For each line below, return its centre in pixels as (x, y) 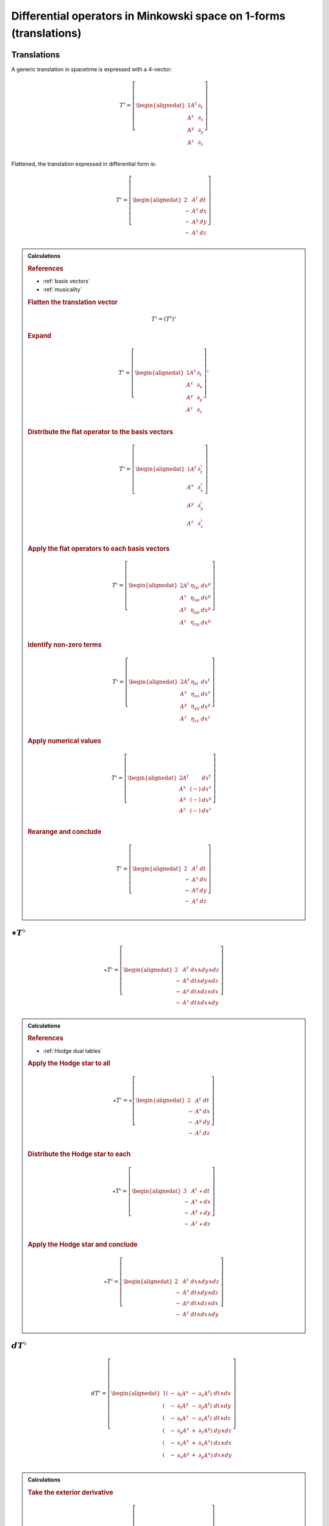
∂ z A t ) (205, 1419)
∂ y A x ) (206, 1455)
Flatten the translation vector (73, 302)
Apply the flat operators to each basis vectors (99, 548)
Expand (40, 336)
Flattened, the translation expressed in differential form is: (84, 164)
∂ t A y (183, 1406)
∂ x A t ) (205, 1394)
